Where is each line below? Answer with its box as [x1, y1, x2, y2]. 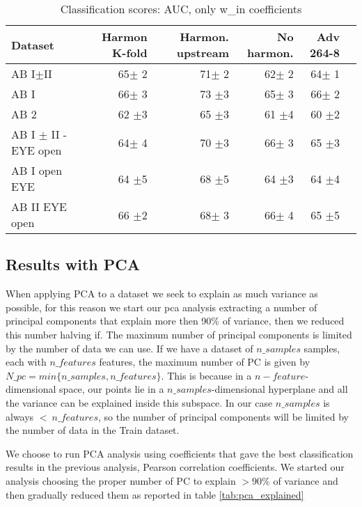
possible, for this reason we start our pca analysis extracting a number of [6, 299, 317, 314]
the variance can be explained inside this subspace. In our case [6, 395, 273, 409]
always [6, 409, 34, 423]
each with [6, 354, 47, 369]
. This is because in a [161, 368, 252, 382]
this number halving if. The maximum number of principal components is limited [6, 327, 352, 341]
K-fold [111, 45, 148, 61]
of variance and [273, 473, 338, 487]
